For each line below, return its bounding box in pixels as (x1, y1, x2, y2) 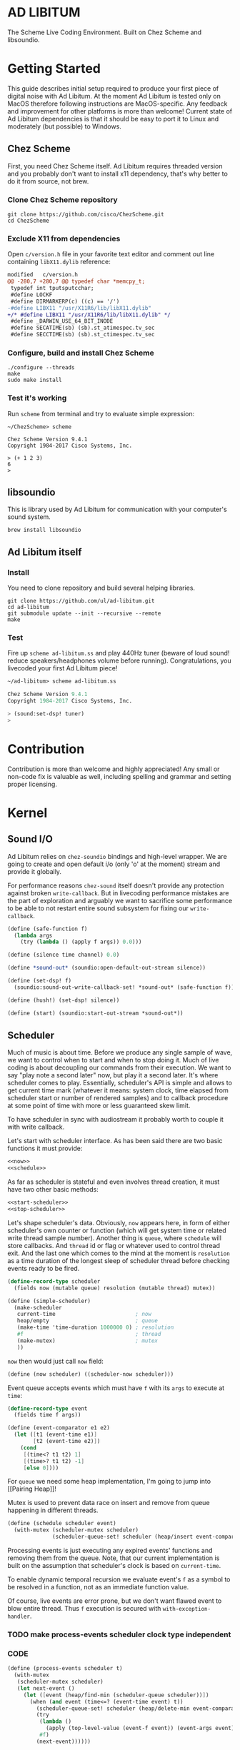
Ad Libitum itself (7, 545, 82, 558)
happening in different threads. (7, 1506, 99, 1514)
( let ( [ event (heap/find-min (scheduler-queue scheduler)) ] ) (23, 1691, 209, 1699)
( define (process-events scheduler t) (7, 1665, 123, 1672)
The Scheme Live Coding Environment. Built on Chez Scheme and (7, 28, 202, 36)
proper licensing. (7, 780, 57, 788)
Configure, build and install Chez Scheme (7, 348, 155, 358)
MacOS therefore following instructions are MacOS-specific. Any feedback (7, 99, 228, 108)
